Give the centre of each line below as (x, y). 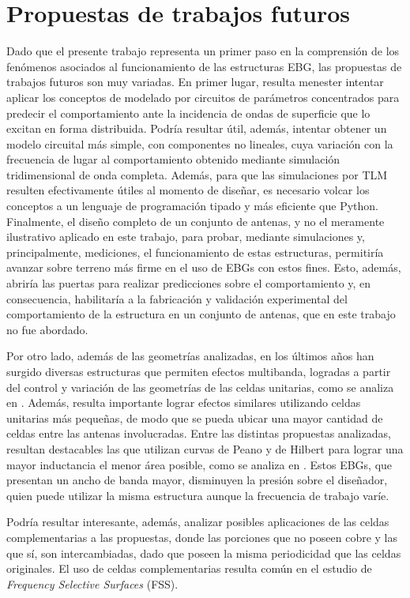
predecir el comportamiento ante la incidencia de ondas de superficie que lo (188, 113)
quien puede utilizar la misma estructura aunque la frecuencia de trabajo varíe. (198, 495)
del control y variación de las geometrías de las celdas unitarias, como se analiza (200, 387)
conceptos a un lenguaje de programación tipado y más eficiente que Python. (192, 206)
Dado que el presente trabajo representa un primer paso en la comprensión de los (203, 51)
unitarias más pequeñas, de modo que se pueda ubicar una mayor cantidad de (195, 417)
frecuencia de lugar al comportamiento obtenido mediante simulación (173, 159)
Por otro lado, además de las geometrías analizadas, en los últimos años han (190, 356)
